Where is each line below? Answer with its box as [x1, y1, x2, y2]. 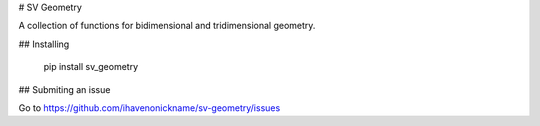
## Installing [18, 38, 70, 50]
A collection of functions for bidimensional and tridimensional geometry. [18, 20, 316, 32]
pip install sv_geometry [43, 61, 139, 73]
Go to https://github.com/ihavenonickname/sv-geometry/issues [18, 101, 281, 114]
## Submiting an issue [18, 83, 111, 95]
